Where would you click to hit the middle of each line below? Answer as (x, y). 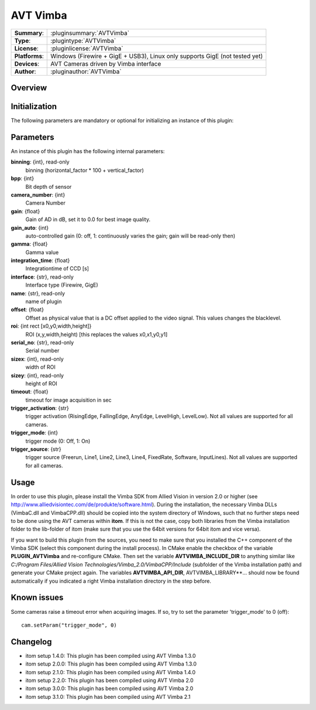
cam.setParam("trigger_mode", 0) (69, 625)
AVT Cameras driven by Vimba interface (106, 63)
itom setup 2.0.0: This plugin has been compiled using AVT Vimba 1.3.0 (111, 664)
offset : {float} (27, 310)
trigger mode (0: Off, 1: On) (58, 441)
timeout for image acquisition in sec (68, 400)
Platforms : (29, 56)
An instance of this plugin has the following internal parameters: (88, 151)
